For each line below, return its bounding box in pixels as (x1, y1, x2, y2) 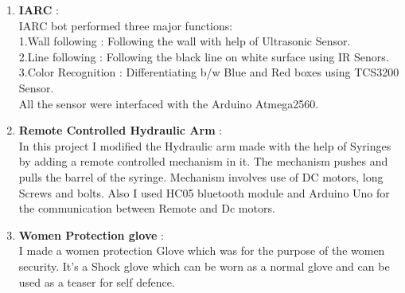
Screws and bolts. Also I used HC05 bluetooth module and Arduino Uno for (18, 184, 390, 201)
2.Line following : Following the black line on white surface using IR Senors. (18, 48, 389, 64)
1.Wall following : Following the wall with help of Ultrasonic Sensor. (18, 33, 351, 49)
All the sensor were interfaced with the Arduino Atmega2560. (18, 95, 319, 111)
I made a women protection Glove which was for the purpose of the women (18, 242, 385, 259)
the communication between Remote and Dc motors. (18, 200, 275, 217)
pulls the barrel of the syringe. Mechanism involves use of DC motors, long (18, 168, 384, 185)
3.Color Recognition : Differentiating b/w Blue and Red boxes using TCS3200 (18, 64, 399, 80)
